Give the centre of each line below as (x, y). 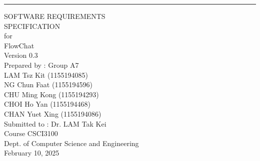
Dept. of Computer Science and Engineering (71, 143)
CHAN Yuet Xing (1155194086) (53, 113)
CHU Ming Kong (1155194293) (51, 94)
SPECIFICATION (32, 26)
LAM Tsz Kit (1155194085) (46, 75)
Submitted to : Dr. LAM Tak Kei (55, 123)
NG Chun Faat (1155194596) (48, 84)
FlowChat (19, 45)
